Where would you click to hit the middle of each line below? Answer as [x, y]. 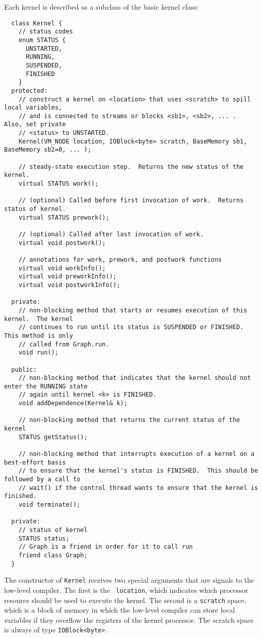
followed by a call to [42, 480]
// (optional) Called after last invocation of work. [111, 234]
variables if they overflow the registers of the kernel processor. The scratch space [129, 619]
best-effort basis [35, 462]
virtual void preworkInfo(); [67, 277]
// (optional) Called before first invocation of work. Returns [131, 201]
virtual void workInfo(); [62, 268]
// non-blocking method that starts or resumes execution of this [133, 310]
